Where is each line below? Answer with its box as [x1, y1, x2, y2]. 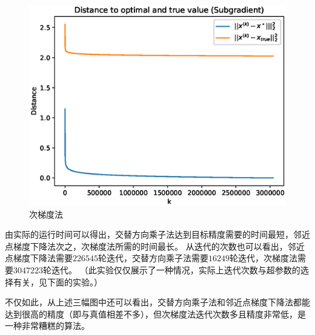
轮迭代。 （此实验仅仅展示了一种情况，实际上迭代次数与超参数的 [43, 264, 300, 276]
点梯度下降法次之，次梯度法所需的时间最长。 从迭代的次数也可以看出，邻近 [5, 239, 305, 252]
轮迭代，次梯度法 [230, 252, 297, 264]
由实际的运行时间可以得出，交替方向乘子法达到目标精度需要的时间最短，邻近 [5, 228, 310, 241]
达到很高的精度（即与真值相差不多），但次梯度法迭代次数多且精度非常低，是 [5, 307, 306, 320]
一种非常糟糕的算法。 [5, 319, 90, 332]
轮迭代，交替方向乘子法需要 [98, 252, 208, 264]
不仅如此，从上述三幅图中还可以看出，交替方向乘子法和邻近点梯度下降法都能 [5, 296, 310, 308]
